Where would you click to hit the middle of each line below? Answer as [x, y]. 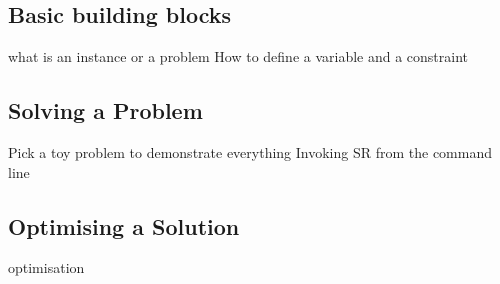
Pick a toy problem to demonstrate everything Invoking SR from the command [250, 152]
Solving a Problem [105, 110]
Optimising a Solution [124, 225]
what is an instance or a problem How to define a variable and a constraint [238, 56]
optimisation [46, 267]
